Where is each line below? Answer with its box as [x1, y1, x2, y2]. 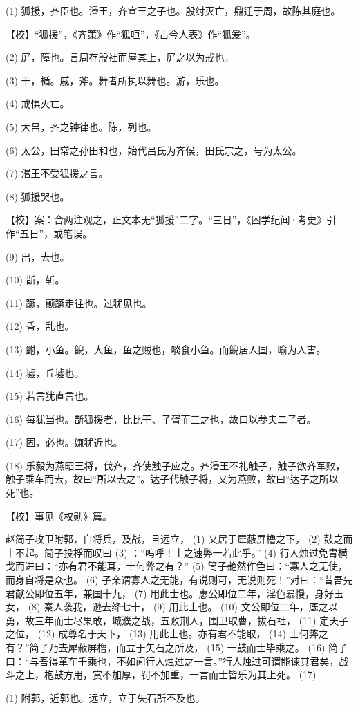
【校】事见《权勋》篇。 [6, 508, 112, 523]
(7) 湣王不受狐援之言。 [6, 166, 109, 180]
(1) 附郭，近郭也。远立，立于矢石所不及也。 [6, 690, 205, 704]
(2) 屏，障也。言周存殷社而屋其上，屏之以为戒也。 [6, 50, 234, 64]
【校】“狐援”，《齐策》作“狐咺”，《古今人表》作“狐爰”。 [6, 26, 256, 41]
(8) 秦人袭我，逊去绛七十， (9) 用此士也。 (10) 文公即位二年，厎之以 [28, 599, 338, 614]
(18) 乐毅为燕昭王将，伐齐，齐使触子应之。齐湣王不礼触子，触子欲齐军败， [6, 458, 346, 472]
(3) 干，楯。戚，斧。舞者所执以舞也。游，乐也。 [6, 73, 225, 87]
